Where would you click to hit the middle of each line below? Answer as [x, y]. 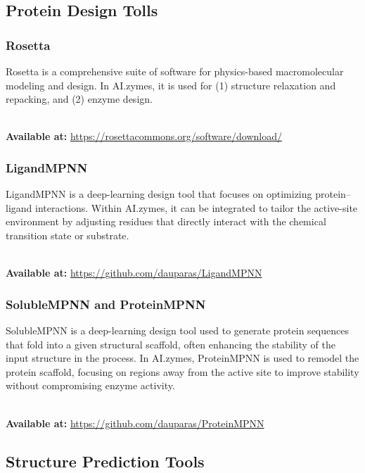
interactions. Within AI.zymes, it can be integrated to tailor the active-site [197, 207]
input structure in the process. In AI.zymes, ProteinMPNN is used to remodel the [182, 358]
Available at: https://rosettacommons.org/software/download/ [144, 136]
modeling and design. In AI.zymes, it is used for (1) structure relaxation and [171, 85]
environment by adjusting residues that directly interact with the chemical [166, 221]
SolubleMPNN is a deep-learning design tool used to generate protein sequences [177, 330]
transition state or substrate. [68, 235]
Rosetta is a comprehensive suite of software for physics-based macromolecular [175, 71]
